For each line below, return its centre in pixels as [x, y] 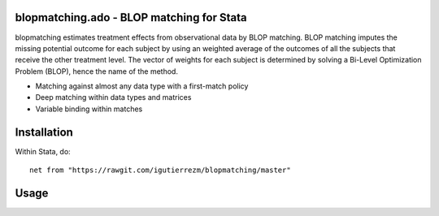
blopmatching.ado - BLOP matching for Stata [131, 17]
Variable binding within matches [89, 109]
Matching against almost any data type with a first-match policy [142, 86]
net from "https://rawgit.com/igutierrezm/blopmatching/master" [161, 170]
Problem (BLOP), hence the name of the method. [97, 71]
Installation [44, 132]
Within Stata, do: [43, 151]
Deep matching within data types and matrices [113, 97]
